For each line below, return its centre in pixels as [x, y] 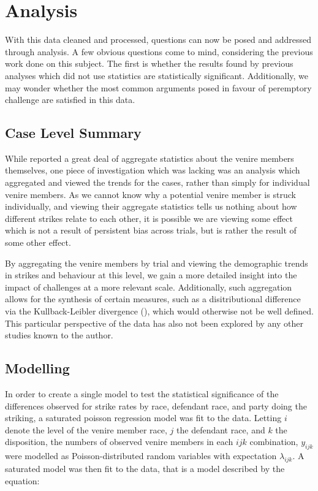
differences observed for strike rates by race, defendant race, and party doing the [156, 405]
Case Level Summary [73, 133]
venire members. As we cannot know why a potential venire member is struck [150, 194]
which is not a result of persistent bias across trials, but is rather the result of [151, 230]
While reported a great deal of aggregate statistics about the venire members [150, 158]
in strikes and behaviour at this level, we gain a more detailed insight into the [151, 275]
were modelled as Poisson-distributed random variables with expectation [141, 456]
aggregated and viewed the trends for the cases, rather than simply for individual [157, 182]
